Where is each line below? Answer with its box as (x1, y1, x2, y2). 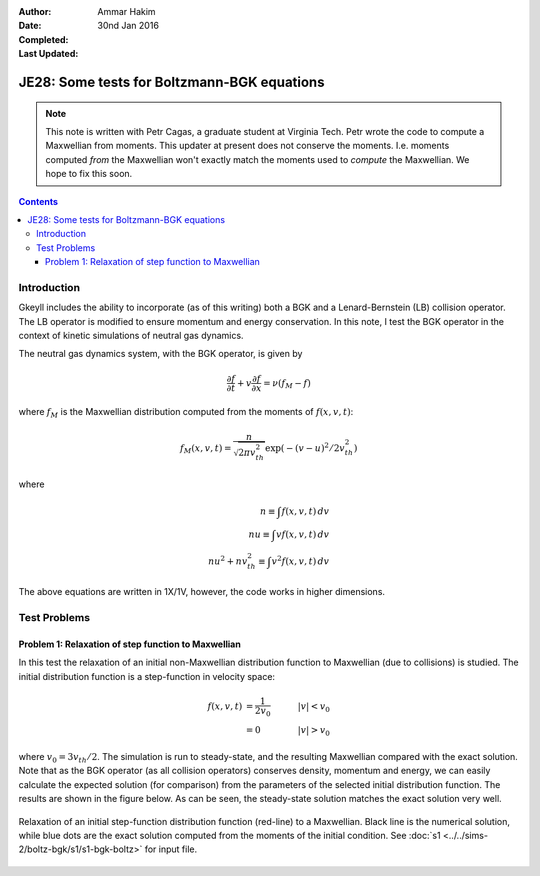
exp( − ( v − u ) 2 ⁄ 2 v (265, 440, 345, 454)
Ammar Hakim (97, 6, 156, 17)
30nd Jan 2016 (97, 20, 160, 32)
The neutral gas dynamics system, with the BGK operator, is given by (18, 348, 303, 360)
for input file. (144, 843, 198, 855)
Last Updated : (18, 48, 79, 60)
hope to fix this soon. (45, 168, 133, 180)
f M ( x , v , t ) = (180, 442, 232, 455)
